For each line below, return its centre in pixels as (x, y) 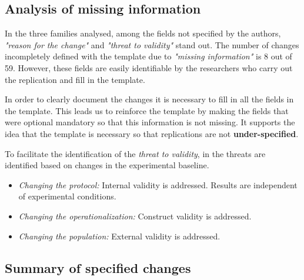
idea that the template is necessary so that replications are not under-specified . (152, 133)
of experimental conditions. (67, 196)
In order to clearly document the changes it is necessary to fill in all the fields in (149, 99)
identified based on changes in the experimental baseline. (107, 165)
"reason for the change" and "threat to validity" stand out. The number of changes (152, 44)
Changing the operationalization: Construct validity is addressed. (135, 216)
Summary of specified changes (98, 267)
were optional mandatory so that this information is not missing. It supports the (150, 122)
